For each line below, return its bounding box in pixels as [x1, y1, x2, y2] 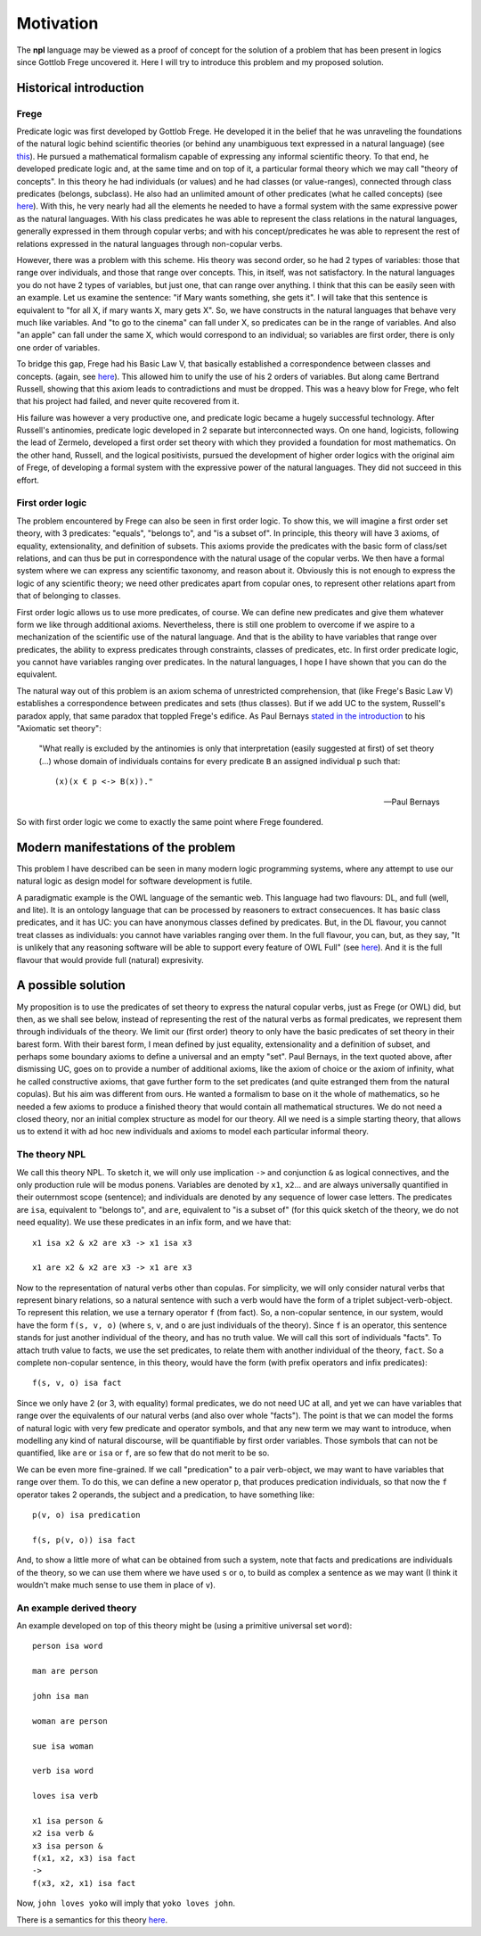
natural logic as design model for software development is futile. [16, 876, 253, 886]
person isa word [32, 1641, 103, 1652]
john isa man [32, 1691, 89, 1701]
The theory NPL [16, 1149, 86, 1161]
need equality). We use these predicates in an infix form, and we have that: [16, 1217, 291, 1228]
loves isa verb [32, 1791, 99, 1801]
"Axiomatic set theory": [16, 723, 102, 734]
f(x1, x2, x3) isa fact [32, 1853, 136, 1864]
